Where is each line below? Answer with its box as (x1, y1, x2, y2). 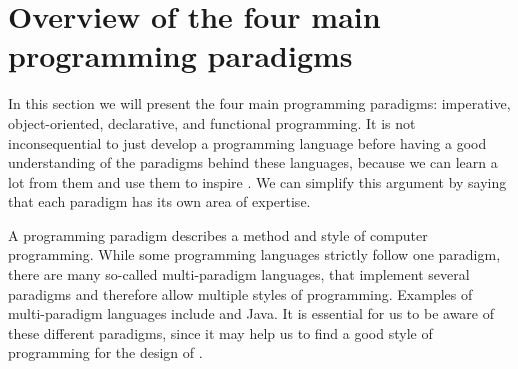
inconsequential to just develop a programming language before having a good (8, 132, 487, 153)
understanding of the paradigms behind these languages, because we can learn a (8, 152, 498, 173)
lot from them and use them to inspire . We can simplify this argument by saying (8, 171, 507, 192)
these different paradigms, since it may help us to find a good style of (8, 322, 433, 343)
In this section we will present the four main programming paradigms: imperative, (8, 93, 511, 114)
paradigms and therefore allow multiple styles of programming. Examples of (8, 283, 473, 304)
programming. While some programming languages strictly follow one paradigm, (8, 244, 501, 265)
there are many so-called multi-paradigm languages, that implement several (8, 264, 470, 285)
